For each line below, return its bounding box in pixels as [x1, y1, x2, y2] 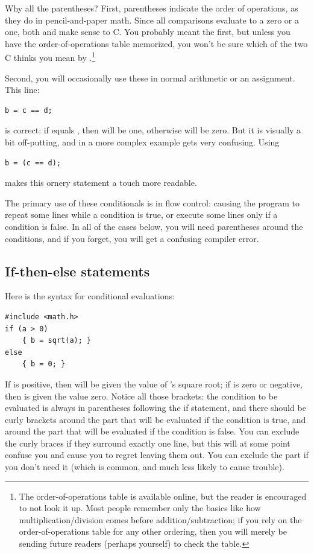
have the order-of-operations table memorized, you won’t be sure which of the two [5, 37, 308, 49]
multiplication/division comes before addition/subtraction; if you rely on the [19, 513, 302, 526]
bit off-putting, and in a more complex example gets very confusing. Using [5, 136, 280, 148]
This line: [5, 83, 40, 96]
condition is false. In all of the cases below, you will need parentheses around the [5, 220, 303, 232]
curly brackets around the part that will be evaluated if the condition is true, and [5, 413, 306, 425]
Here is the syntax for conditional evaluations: [5, 290, 175, 302]
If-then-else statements [5, 261, 150, 280]
